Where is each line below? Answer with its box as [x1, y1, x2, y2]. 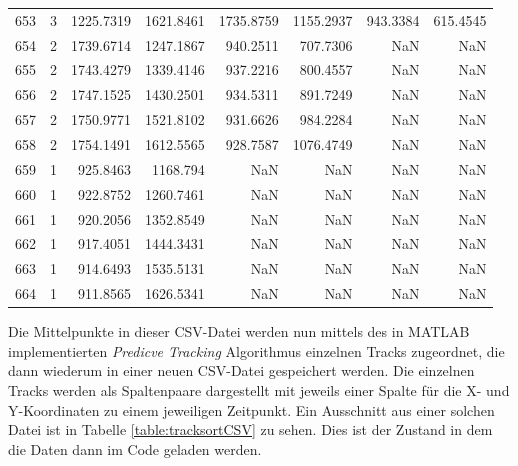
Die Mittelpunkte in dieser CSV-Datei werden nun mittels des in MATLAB [8, 321, 470, 342]
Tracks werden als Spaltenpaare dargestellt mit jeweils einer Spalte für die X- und [8, 379, 510, 400]
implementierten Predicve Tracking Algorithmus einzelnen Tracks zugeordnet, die [8, 340, 505, 361]
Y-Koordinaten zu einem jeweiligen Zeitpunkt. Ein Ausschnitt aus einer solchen [8, 399, 495, 420]
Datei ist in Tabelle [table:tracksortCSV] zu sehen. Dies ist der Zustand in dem [8, 419, 493, 440]
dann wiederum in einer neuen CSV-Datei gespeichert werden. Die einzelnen [8, 360, 475, 381]
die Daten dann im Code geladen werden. [8, 438, 262, 459]
